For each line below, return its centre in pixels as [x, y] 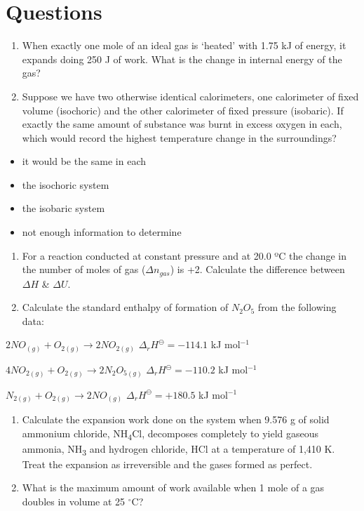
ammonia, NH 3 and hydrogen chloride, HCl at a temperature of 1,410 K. [178, 449]
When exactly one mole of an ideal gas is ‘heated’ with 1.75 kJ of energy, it [184, 45]
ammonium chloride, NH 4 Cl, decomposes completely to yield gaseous [170, 434]
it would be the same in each [84, 161]
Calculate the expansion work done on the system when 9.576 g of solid [176, 419]
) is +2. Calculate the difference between [257, 269]
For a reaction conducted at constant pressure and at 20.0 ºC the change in [184, 255]
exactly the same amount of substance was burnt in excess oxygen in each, [182, 124]
